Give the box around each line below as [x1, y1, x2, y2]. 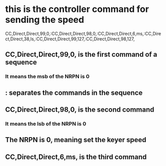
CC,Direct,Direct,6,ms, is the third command [5, 153, 147, 161]
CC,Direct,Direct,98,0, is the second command [5, 106, 154, 114]
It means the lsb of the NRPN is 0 [5, 120, 86, 127]
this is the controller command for [5, 3, 149, 15]
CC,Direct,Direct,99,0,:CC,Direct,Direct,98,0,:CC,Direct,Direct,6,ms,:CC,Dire [5, 30, 161, 36]
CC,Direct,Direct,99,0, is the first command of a [5, 50, 157, 59]
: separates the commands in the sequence [5, 88, 143, 97]
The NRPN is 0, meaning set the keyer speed [5, 136, 146, 144]
